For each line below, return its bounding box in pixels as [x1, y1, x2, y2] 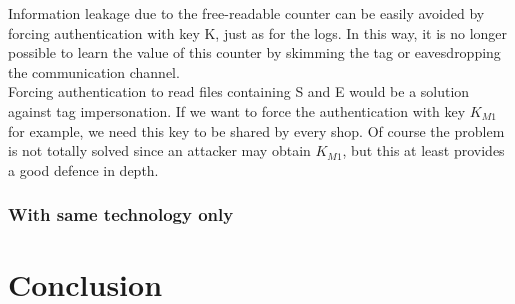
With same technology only [8, 202, 234, 227]
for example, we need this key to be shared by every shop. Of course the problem [8, 120, 505, 141]
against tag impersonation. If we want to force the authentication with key [8, 100, 466, 121]
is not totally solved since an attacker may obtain [8, 140, 311, 161]
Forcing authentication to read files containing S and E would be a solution [8, 81, 470, 102]
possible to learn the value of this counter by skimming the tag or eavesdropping [8, 42, 501, 63]
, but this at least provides [342, 140, 505, 161]
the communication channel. [8, 61, 180, 82]
